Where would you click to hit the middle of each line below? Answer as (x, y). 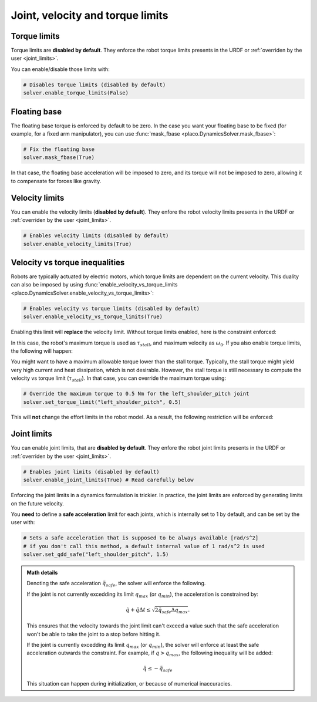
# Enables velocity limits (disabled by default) (96, 236)
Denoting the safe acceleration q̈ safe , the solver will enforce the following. (116, 584)
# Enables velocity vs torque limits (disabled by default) (112, 308)
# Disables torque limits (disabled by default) (95, 85)
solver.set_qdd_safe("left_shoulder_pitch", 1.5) (96, 554)
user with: (23, 522)
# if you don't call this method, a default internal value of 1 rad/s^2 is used (144, 546)
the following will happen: (42, 351)
